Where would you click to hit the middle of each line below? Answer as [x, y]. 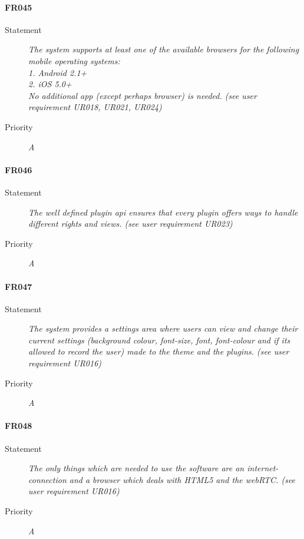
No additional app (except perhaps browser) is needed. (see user [143, 95]
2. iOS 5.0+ [50, 84]
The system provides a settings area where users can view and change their [163, 328]
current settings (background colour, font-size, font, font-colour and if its [159, 340]
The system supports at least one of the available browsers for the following [164, 49]
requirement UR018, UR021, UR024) [95, 107]
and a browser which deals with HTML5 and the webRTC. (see [182, 479]
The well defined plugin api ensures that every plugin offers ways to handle [163, 212]
